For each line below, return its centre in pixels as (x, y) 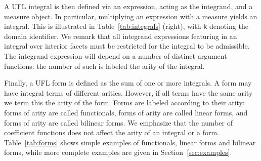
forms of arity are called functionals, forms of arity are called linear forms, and (126, 112)
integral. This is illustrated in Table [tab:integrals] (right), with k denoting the (126, 26)
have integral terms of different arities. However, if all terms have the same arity (128, 92)
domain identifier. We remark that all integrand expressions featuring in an (121, 36)
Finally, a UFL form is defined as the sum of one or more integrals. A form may (128, 83)
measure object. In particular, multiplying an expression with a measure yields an (131, 16)
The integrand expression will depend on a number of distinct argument (116, 56)
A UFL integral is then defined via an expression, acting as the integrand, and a (128, 6)
